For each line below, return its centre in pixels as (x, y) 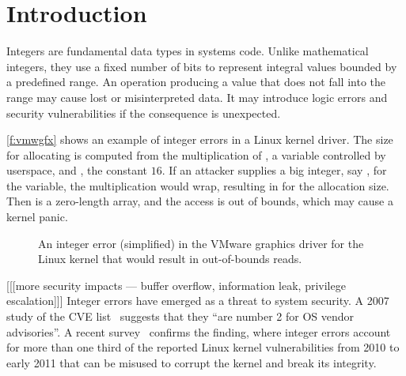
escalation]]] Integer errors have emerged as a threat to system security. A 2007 (198, 301)
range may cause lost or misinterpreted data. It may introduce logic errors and (197, 97)
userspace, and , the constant (77, 170)
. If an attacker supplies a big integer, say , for (274, 170)
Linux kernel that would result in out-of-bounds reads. (170, 259)
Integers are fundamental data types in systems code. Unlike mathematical (188, 51)
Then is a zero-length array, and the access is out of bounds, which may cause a (200, 201)
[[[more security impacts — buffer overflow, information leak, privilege (176, 285)
